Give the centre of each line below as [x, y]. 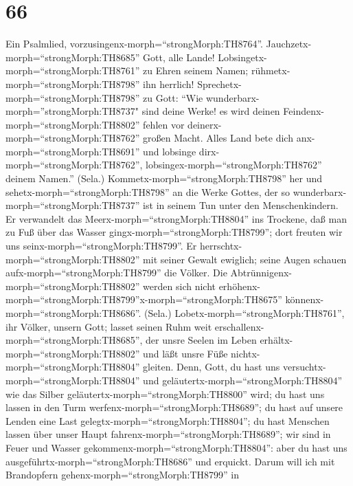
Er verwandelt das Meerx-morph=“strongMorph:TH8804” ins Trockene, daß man [176, 218]
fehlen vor [164, 124]
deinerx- [205, 124]
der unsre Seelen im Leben [201, 340]
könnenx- [305, 299]
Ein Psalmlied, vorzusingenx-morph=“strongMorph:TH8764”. [134, 44]
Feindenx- [304, 111]
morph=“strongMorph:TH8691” [73, 151]
